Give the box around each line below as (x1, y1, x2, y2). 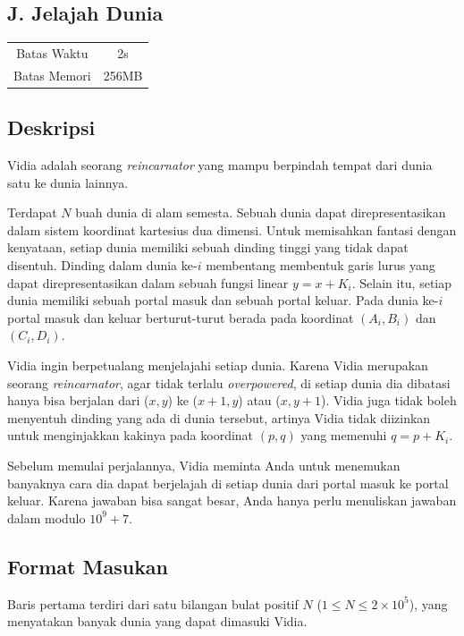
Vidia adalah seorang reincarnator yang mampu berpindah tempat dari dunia (7, 156, 433, 174)
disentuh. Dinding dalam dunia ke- (7, 256, 198, 275)
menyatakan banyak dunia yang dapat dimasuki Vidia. (7, 612, 308, 631)
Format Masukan (7, 552, 169, 580)
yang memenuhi (300, 426, 387, 445)
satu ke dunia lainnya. (7, 173, 129, 191)
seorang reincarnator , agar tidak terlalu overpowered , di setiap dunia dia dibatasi (7, 373, 451, 392)
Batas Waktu (16, 43, 89, 62)
